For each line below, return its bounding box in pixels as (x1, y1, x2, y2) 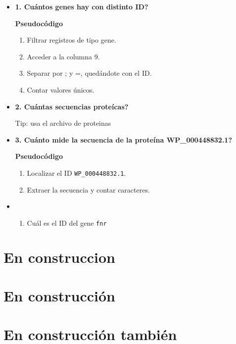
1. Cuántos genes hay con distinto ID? (15, 1, 148, 11)
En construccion (3, 246, 116, 267)
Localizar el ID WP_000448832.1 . (27, 167, 126, 178)
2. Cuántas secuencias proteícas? (15, 101, 129, 111)
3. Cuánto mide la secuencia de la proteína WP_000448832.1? (15, 134, 233, 145)
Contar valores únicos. (27, 84, 94, 95)
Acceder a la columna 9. (27, 51, 100, 61)
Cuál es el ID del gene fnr (27, 217, 107, 228)
